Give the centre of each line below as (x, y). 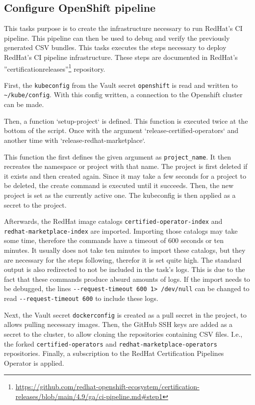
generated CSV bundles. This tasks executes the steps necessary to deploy (115, 47)
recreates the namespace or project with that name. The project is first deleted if (126, 166)
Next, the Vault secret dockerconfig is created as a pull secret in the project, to (125, 314)
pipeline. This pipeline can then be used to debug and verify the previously (117, 38)
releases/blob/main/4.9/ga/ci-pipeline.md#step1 (89, 396)
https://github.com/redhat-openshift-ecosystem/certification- (107, 387)
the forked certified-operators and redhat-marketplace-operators (111, 343)
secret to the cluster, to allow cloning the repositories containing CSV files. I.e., (123, 334)
